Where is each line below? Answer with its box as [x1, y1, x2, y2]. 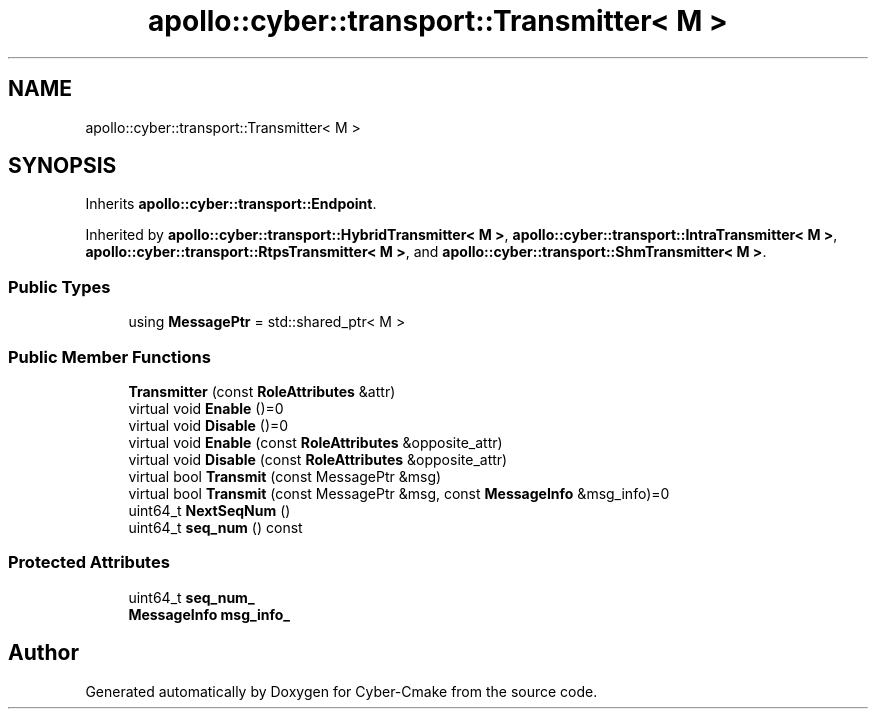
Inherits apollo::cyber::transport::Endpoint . [85, 195, 377, 213]
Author [8, 640, 79, 666]
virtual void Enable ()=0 [128, 399, 284, 417]
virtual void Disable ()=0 [128, 416, 289, 434]
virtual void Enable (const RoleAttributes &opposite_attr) [128, 433, 503, 451]
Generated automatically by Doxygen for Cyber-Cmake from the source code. [85, 682, 598, 700]
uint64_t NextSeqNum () [128, 501, 291, 519]
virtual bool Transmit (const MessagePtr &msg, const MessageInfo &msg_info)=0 [128, 484, 670, 502]
